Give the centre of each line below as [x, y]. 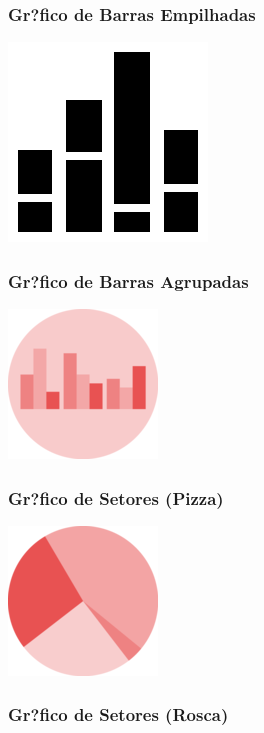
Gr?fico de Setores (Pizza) [116, 497]
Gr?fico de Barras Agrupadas [128, 280]
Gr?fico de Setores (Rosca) [118, 714]
